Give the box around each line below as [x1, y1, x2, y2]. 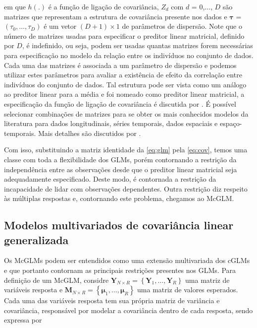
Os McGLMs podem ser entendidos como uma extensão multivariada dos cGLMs [4, 255, 250, 265]
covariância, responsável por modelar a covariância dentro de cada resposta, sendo [4, 305, 253, 315]
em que [4, 1, 26, 11]
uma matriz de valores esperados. [137, 284, 238, 295]
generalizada [4, 232, 69, 247]
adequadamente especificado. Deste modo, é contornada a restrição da [4, 174, 216, 184]
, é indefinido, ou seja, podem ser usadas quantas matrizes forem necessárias [22, 40, 253, 51]
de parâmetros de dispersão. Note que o [122, 21, 242, 31]
